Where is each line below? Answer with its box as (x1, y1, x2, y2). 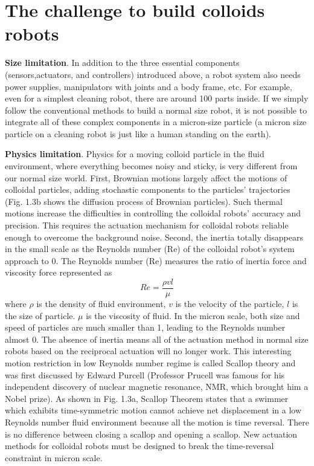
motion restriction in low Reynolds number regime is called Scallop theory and (5, 357, 296, 369)
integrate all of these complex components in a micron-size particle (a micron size (5, 115, 307, 128)
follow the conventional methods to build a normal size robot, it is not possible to (5, 103, 307, 116)
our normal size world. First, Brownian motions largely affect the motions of (5, 171, 287, 184)
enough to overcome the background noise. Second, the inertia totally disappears (5, 230, 303, 243)
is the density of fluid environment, (36, 297, 166, 310)
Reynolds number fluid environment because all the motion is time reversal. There (5, 416, 309, 428)
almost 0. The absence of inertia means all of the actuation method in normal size (5, 332, 309, 345)
